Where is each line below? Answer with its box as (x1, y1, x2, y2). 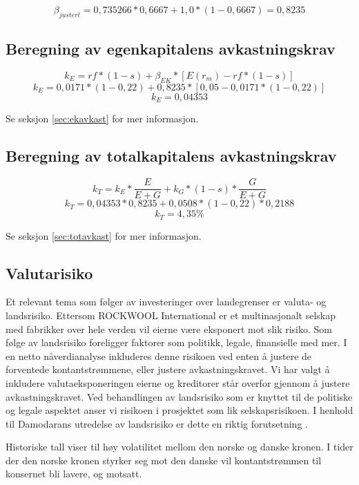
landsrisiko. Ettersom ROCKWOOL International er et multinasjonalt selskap (6, 307, 336, 322)
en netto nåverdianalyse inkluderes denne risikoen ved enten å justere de (6, 348, 312, 363)
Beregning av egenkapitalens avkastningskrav (6, 38, 336, 59)
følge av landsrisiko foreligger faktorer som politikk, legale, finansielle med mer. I (6, 335, 347, 350)
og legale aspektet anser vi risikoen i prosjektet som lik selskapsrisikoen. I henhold (6, 403, 353, 417)
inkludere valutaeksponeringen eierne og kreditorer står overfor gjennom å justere (6, 375, 350, 390)
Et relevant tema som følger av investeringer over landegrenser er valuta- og (6, 294, 327, 309)
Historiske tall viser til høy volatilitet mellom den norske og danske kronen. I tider (6, 439, 353, 454)
